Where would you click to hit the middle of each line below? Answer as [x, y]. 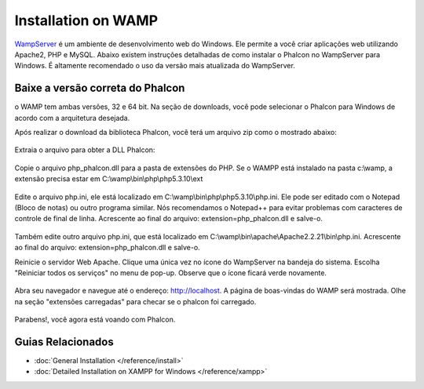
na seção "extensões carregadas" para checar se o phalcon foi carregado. [135, 301]
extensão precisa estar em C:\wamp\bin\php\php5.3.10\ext [109, 179]
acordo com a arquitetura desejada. [72, 118]
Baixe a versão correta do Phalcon [100, 88]
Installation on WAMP [86, 20]
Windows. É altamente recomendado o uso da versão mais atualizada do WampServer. [155, 66]
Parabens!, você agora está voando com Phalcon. [95, 320]
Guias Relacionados [64, 342]
